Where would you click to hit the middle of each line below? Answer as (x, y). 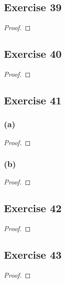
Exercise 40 (33, 54)
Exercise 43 (33, 255)
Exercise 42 (33, 208)
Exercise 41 (33, 100)
